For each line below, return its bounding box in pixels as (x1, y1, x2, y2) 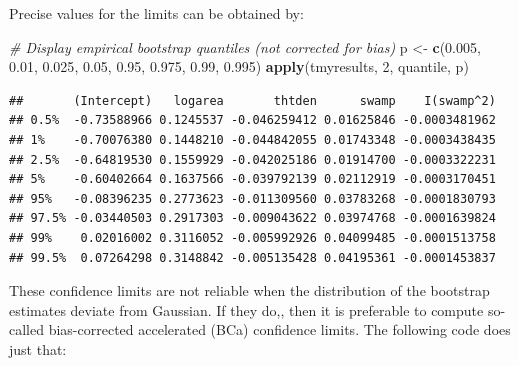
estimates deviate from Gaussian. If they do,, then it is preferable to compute (9, 299, 484, 320)
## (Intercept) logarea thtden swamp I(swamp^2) (9, 93, 496, 108)
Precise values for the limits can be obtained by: (9, 3, 304, 23)
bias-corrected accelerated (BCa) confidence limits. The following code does (48, 319, 511, 340)
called (9, 319, 44, 340)
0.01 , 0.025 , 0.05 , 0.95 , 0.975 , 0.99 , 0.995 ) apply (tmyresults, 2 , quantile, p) (9, 56, 469, 77)
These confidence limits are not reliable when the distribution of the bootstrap (9, 280, 490, 301)
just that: (9, 338, 67, 359)
